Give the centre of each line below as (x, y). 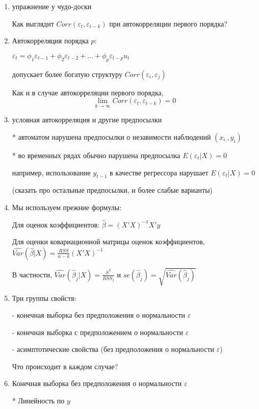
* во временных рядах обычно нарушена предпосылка (96, 155)
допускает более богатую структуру (67, 74)
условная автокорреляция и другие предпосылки (87, 120)
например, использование (51, 172)
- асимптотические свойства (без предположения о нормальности (113, 349)
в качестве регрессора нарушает (159, 172)
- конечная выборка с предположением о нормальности (97, 332)
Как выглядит (33, 23)
